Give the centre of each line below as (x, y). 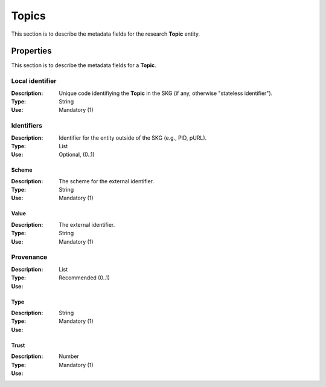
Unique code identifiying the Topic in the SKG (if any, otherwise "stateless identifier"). (166, 93)
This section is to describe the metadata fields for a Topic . (84, 65)
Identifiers (27, 126)
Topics (29, 16)
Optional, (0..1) (77, 155)
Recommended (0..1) (84, 278)
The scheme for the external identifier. (106, 181)
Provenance (29, 257)
